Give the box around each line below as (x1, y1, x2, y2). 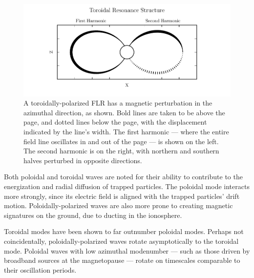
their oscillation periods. (4, 264, 77, 275)
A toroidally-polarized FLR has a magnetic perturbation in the (23, 98, 212, 108)
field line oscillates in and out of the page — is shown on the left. (23, 136, 219, 146)
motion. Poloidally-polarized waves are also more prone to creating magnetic (4, 200, 233, 211)
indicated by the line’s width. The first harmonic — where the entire (23, 127, 229, 137)
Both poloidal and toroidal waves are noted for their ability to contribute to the (4, 171, 243, 182)
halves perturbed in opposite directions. (23, 155, 142, 165)
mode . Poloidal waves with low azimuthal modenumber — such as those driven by (4, 245, 250, 256)
